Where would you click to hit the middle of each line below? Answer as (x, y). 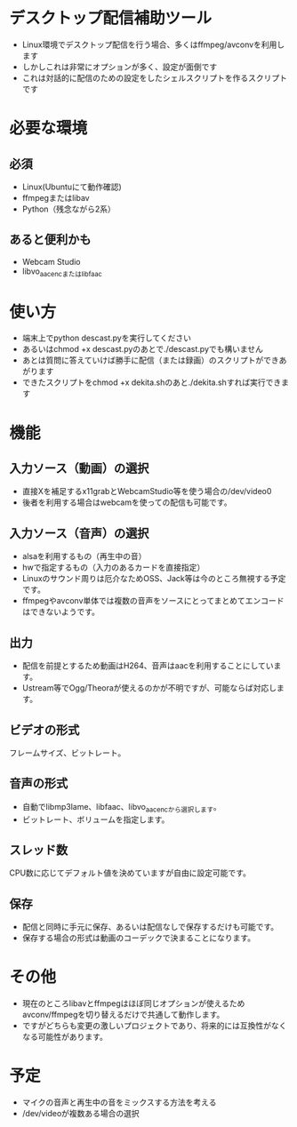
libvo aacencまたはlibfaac (62, 272)
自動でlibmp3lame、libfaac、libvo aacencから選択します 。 (122, 807)
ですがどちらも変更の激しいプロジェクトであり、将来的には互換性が (147, 1026)
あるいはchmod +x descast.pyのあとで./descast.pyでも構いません (143, 349)
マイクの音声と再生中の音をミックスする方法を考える (119, 1102)
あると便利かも (50, 240)
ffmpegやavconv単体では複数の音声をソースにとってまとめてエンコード (153, 601)
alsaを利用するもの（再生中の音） (84, 556)
